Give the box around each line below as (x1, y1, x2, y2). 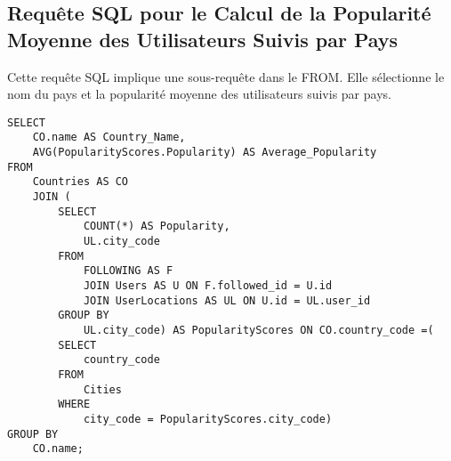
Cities (83, 383, 122, 396)
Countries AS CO (32, 175, 129, 189)
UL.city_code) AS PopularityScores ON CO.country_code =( (83, 323, 434, 336)
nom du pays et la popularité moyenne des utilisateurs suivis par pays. (7, 85, 391, 103)
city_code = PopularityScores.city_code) (83, 412, 333, 425)
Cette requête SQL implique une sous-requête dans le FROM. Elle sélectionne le (7, 67, 445, 85)
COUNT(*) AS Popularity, (83, 220, 230, 233)
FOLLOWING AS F (83, 264, 173, 278)
